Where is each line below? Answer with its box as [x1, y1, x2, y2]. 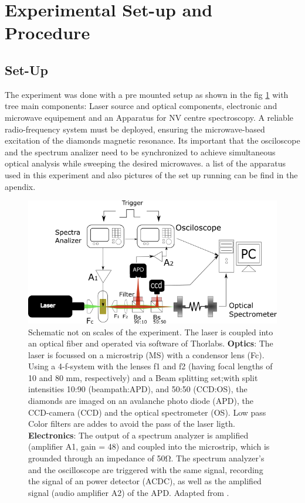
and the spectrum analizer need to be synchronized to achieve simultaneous [5, 145, 276, 158]
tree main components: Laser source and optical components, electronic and [5, 100, 277, 112]
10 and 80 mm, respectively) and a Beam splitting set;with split [28, 371, 258, 383]
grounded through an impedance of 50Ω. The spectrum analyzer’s [28, 452, 265, 464]
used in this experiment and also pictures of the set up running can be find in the [5, 168, 298, 181]
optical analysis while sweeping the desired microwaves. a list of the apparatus [5, 157, 286, 169]
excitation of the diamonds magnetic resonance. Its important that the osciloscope [5, 134, 300, 147]
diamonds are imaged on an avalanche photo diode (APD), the [28, 395, 253, 407]
